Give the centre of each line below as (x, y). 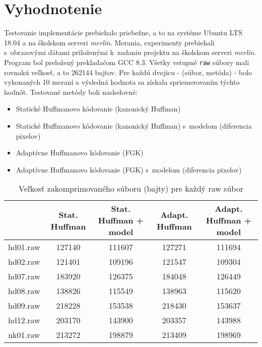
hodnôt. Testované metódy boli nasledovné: (71, 92)
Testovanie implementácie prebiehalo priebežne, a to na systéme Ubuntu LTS (123, 33)
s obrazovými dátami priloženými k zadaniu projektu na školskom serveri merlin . (130, 52)
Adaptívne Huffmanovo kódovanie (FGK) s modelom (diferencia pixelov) (129, 169)
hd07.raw (24, 276)
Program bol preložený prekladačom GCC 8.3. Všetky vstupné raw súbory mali (127, 62)
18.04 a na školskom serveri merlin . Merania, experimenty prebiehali (109, 42)
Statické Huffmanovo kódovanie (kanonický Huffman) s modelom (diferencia (134, 125)
